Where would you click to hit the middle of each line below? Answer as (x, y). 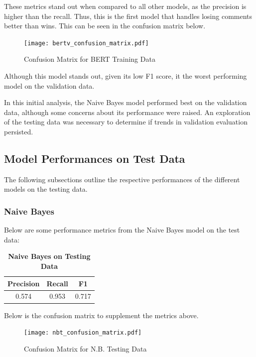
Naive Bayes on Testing (49, 256)
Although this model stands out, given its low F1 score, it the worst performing (126, 76)
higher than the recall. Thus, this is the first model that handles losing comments (128, 16)
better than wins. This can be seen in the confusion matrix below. (105, 26)
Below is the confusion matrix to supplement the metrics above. (101, 315)
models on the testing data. (46, 189)
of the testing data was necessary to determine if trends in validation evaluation (126, 122)
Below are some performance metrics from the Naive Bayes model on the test (122, 230)
